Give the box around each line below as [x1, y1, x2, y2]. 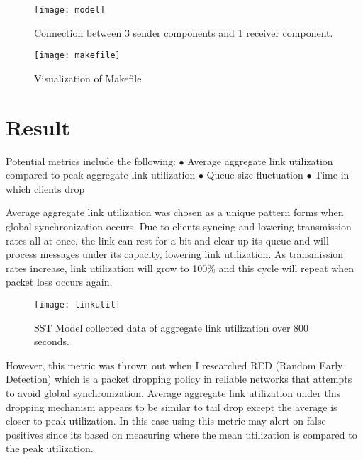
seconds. [34, 334, 69, 349]
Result [6, 112, 70, 141]
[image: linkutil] [34, 299, 121, 310]
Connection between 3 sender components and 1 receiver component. [34, 25, 333, 40]
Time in [315, 167, 350, 182]
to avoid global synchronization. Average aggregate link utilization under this [6, 386, 341, 400]
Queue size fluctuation [206, 167, 303, 182]
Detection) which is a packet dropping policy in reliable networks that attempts [6, 371, 352, 386]
